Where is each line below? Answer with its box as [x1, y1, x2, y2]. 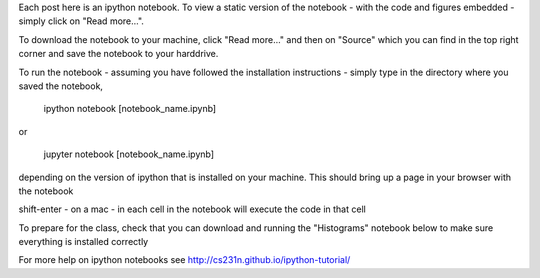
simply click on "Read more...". [18, 15, 145, 27]
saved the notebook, [18, 80, 104, 92]
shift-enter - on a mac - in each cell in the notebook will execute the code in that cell [18, 203, 367, 215]
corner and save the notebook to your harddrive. [18, 48, 219, 60]
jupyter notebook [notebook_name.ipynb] [43, 148, 215, 160]
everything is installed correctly [18, 236, 149, 248]
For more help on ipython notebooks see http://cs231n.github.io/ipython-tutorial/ [18, 254, 351, 266]
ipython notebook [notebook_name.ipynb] [43, 103, 217, 115]
